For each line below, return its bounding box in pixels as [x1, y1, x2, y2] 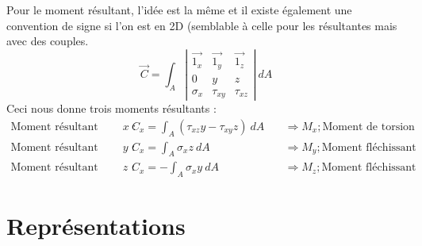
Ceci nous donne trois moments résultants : [6, 100, 217, 117]
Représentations [6, 209, 186, 242]
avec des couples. [6, 33, 89, 49]
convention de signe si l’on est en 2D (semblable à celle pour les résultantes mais [6, 17, 397, 33]
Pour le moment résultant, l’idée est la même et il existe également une [6, 2, 352, 17]
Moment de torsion [322, 121, 415, 133]
